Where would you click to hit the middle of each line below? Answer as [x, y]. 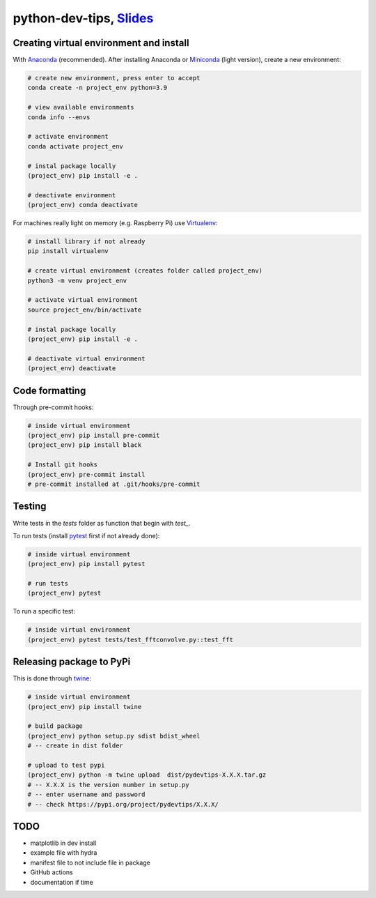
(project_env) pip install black [85, 445]
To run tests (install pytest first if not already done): [86, 535]
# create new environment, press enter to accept [114, 78]
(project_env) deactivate [72, 368]
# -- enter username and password [86, 794]
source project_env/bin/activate [85, 310]
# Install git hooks [62, 465]
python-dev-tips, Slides [83, 18]
